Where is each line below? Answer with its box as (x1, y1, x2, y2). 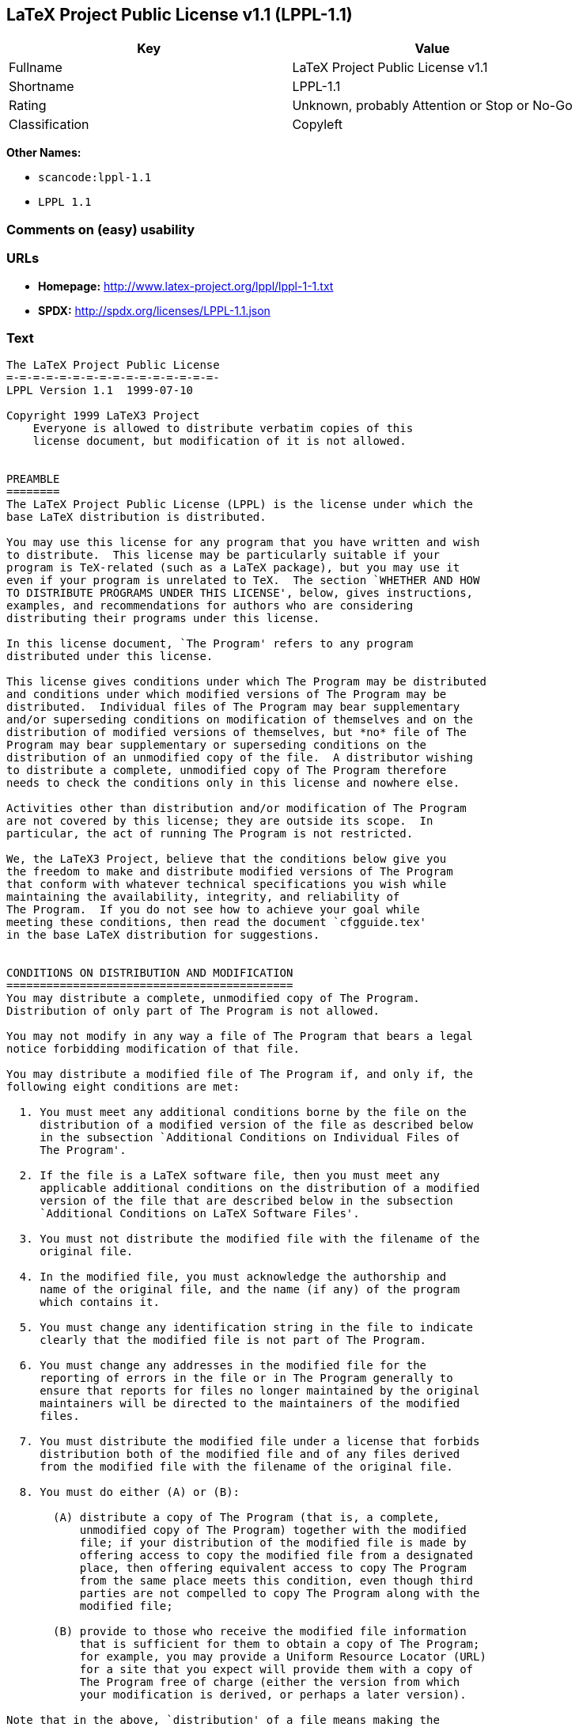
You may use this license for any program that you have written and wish (6, 536, 480, 549)
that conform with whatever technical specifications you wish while (6, 878, 447, 891)
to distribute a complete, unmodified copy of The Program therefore (6, 764, 447, 777)
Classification (9, 116, 89, 133)
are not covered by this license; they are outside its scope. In (6, 814, 433, 828)
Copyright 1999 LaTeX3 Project (6, 409, 200, 423)
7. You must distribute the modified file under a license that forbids (19, 1435, 480, 1448)
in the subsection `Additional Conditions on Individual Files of (40, 1131, 460, 1144)
